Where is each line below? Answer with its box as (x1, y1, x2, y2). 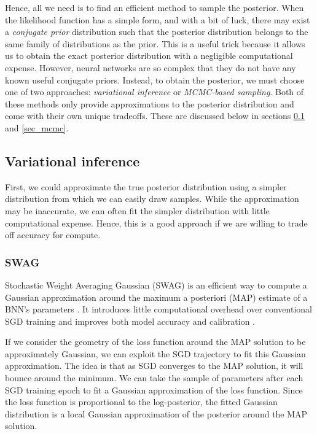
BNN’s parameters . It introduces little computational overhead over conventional (5, 303, 312, 316)
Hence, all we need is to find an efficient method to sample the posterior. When (5, 1, 304, 14)
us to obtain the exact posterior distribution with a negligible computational (5, 49, 293, 62)
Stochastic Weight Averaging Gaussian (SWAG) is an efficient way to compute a (5, 278, 307, 291)
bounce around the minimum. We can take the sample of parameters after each (5, 371, 303, 384)
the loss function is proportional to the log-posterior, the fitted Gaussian (5, 395, 278, 408)
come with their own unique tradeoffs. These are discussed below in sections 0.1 (5, 109, 305, 122)
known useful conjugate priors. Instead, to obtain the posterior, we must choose (5, 73, 305, 86)
